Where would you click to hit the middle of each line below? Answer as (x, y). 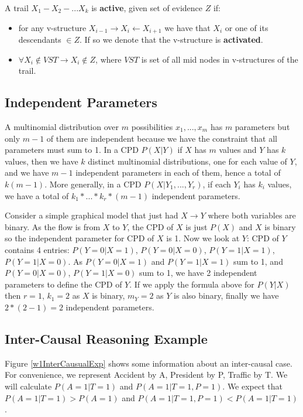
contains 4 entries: (37, 249)
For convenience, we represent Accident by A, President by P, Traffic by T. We (146, 375)
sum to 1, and (258, 261)
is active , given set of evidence (147, 8)
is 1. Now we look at (203, 238)
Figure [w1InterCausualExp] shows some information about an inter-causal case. (149, 363)
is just (197, 226)
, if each (217, 184)
